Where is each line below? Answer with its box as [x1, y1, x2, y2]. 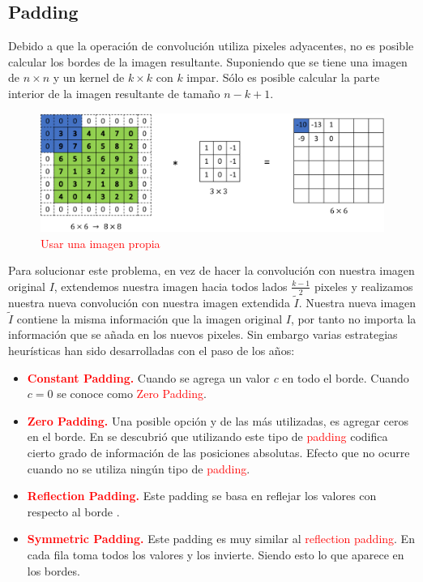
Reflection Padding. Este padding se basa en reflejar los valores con [27, 487, 377, 504]
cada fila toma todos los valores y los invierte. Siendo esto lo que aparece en [27, 546, 404, 563]
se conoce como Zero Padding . [57, 385, 207, 402]
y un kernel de [53, 69, 125, 86]
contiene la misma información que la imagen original [16, 310, 283, 327]
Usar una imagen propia [41, 234, 160, 251]
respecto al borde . [27, 503, 120, 520]
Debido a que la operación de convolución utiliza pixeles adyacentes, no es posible [8, 37, 414, 54]
